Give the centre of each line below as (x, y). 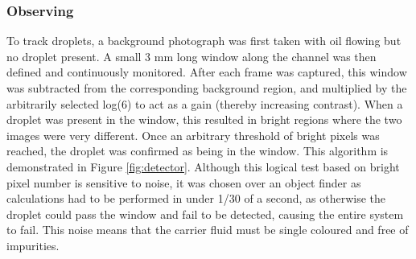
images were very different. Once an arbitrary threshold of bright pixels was (193, 135)
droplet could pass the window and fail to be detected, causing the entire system (205, 214)
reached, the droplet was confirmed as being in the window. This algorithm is (198, 151)
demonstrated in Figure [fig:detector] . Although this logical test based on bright (203, 166)
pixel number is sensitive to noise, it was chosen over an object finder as (184, 182)
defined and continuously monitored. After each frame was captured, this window (207, 72)
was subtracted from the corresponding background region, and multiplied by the (207, 88)
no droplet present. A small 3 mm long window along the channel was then (192, 56)
